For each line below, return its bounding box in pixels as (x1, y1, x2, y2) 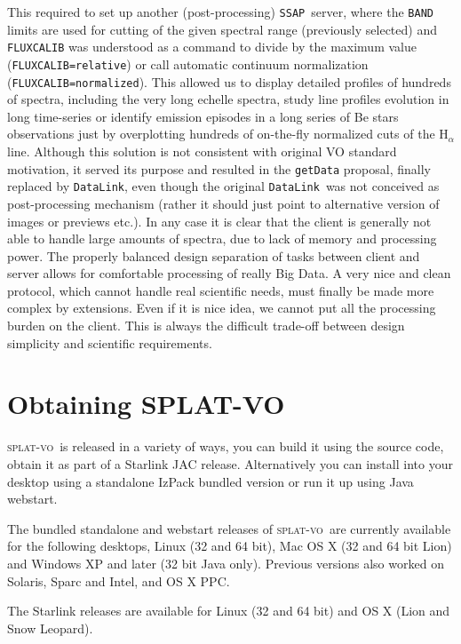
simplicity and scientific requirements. (7, 333, 212, 352)
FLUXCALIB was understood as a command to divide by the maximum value (7, 37, 417, 56)
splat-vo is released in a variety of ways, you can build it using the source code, (7, 437, 444, 456)
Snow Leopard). (7, 618, 93, 637)
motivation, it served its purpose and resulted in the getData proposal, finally (7, 159, 431, 178)
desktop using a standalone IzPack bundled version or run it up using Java (7, 472, 414, 490)
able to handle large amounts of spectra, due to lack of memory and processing (7, 229, 437, 248)
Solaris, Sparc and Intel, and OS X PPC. (7, 571, 230, 590)
